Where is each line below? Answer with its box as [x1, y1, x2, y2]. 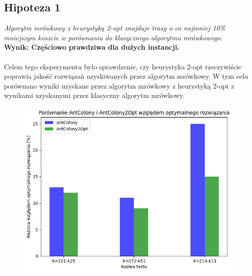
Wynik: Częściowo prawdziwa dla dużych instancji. [4, 42, 180, 52]
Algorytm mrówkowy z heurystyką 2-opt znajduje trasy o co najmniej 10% [4, 23, 225, 33]
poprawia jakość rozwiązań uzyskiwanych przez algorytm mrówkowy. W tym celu [4, 71, 249, 81]
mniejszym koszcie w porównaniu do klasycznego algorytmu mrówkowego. [4, 32, 223, 42]
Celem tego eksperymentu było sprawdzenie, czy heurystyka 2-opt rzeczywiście [4, 61, 242, 71]
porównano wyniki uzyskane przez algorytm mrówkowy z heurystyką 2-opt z [4, 80, 234, 91]
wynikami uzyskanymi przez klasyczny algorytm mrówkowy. [4, 90, 185, 100]
